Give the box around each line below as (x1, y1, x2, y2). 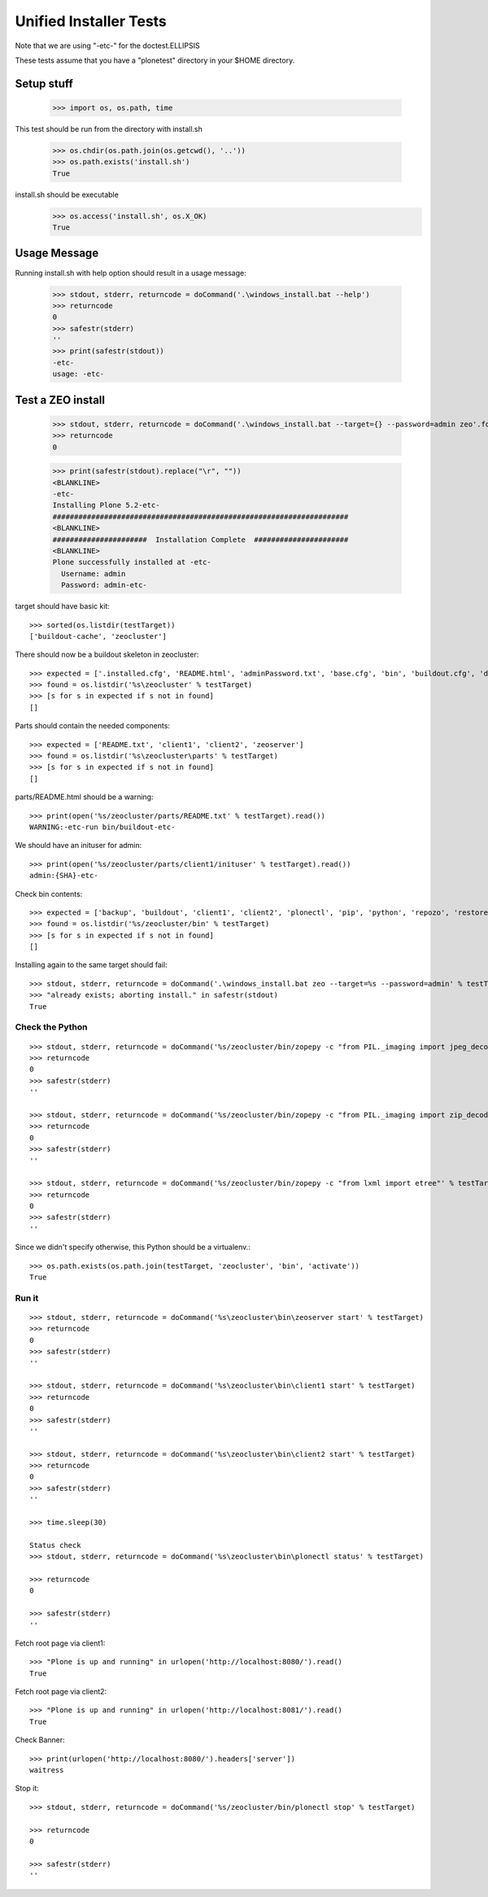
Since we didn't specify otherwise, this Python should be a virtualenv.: (15, 1242, 251, 1252)
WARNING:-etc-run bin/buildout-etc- (29, 822, 176, 832)
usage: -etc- (52, 369, 105, 378)
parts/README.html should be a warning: (15, 792, 154, 802)
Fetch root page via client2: (15, 1687, 107, 1697)
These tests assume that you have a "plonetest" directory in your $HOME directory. (15, 55, 295, 65)
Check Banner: (15, 1735, 65, 1745)
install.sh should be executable (15, 190, 120, 199)
